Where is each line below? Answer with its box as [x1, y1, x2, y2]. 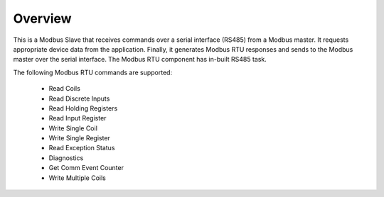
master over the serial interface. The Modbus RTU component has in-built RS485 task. [13, 55, 267, 64]
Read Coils [48, 84, 81, 93]
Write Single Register [48, 134, 110, 142]
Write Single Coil [48, 124, 97, 133]
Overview [13, 11, 72, 26]
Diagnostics [48, 153, 84, 162]
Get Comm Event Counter [48, 164, 124, 172]
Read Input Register [48, 114, 107, 123]
